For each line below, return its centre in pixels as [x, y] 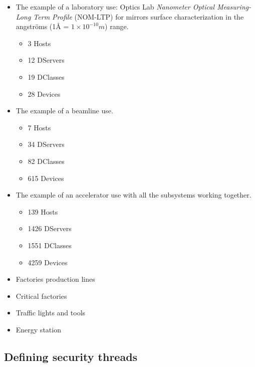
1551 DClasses [50, 245]
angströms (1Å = [42, 26]
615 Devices [46, 178]
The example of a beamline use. [64, 111]
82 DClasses [46, 161]
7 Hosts [39, 127]
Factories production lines [55, 279]
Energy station [38, 329]
